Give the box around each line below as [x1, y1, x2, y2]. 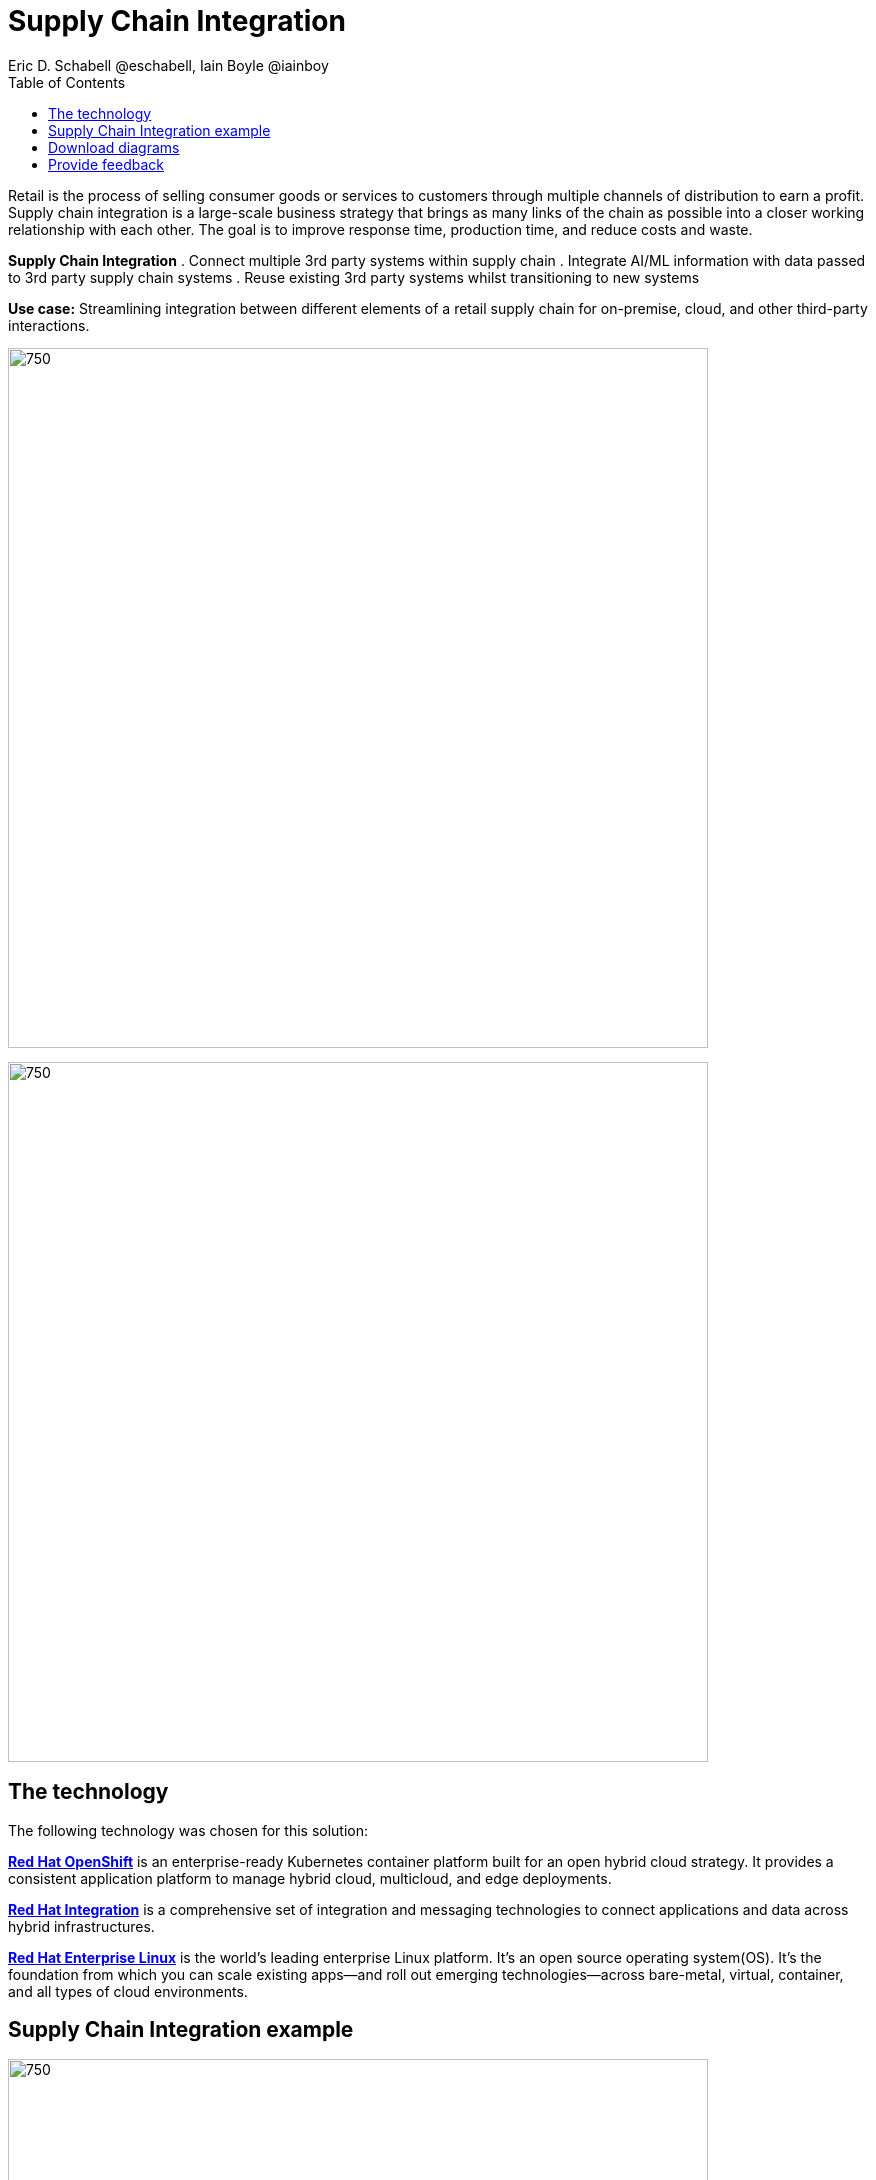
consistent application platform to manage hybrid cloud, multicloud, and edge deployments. [8, 1869, 612, 1887]
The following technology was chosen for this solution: [8, 1821, 369, 1839]
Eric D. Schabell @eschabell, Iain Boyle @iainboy [8, 56, 329, 74]
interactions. [8, 316, 90, 334]
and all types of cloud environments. [8, 1982, 248, 2000]
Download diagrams [48, 138, 180, 156]
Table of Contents [8, 73, 126, 91]
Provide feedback [48, 155, 164, 173]
